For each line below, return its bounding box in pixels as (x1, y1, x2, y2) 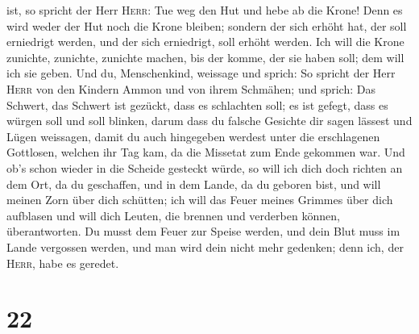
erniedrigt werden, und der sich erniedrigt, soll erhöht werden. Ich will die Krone (6, 33, 404, 50)
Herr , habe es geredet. (6, 254, 119, 271)
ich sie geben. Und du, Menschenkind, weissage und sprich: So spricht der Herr (6, 65, 396, 81)
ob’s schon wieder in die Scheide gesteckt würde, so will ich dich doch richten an (6, 159, 403, 176)
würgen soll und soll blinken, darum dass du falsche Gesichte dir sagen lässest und (6, 112, 413, 129)
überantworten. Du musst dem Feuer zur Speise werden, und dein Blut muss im (6, 223, 400, 240)
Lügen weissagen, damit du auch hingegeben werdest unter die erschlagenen (6, 127, 380, 144)
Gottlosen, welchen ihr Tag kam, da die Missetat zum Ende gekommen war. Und (6, 144, 405, 161)
